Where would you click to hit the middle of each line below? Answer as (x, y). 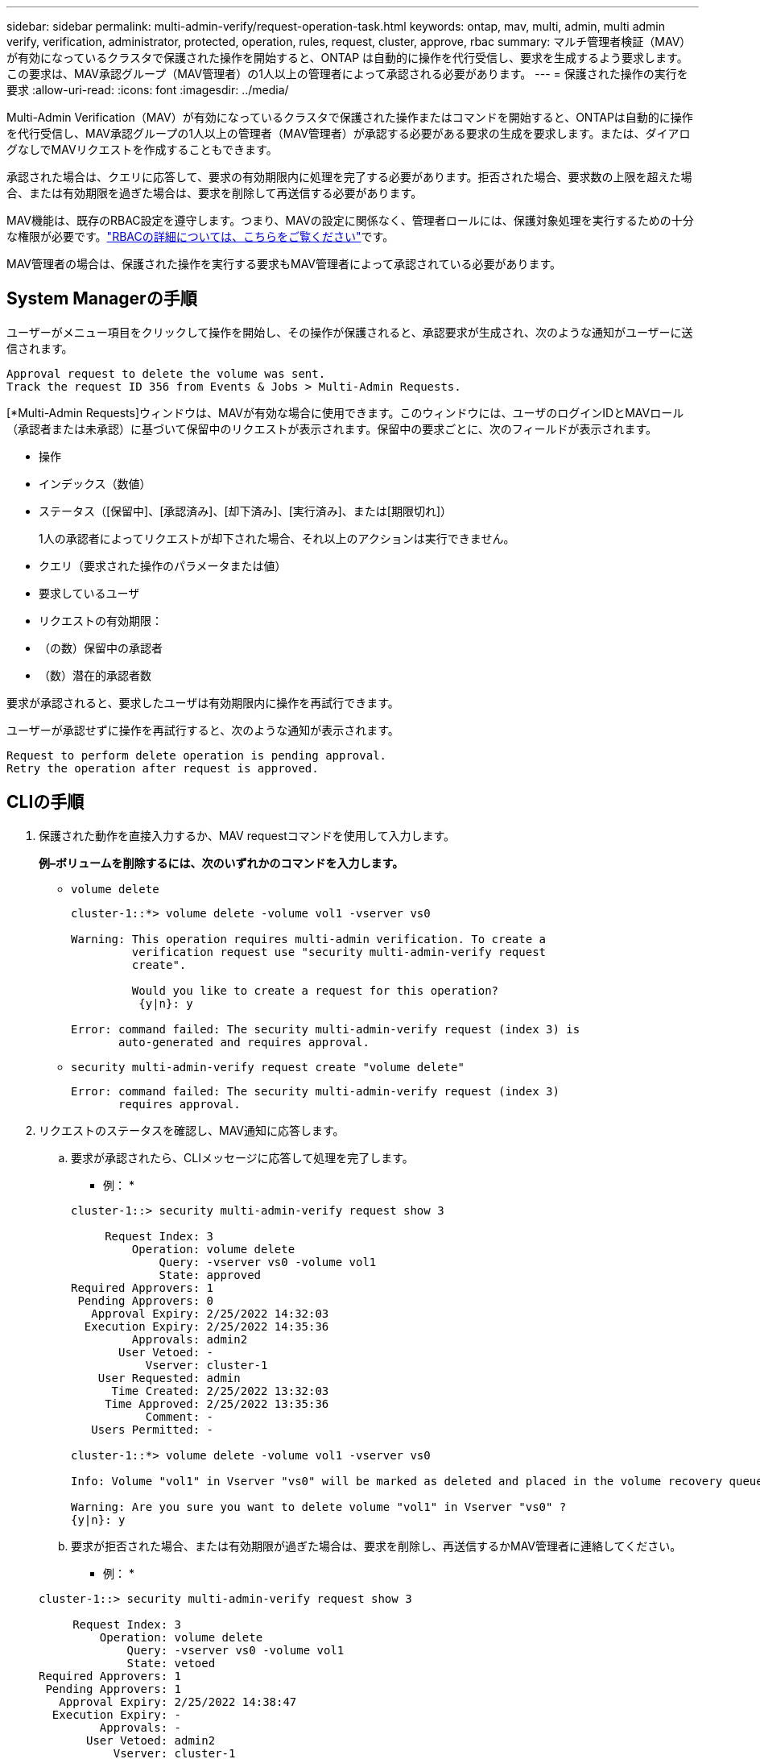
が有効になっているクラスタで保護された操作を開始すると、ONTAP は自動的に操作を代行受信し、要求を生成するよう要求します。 (347, 58)
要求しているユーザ (89, 593)
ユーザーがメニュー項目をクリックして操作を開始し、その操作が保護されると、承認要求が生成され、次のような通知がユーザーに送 (350, 332)
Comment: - (180, 1416)
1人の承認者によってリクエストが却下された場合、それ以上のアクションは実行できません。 (277, 538)
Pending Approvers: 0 (146, 1300)
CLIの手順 (45, 802)
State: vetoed (171, 1663)
